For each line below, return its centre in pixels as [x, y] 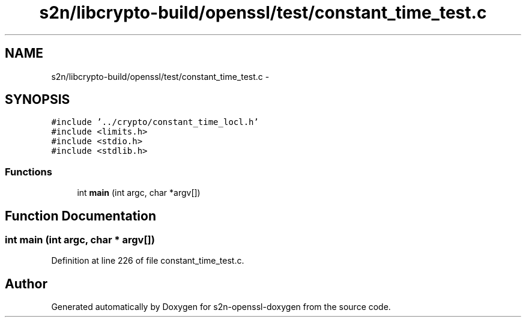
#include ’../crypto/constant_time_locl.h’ [155, 122]
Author [26, 284]
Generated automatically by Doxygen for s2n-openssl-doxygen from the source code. [221, 307]
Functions [29, 172]
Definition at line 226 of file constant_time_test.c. [148, 261]
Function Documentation [80, 216]
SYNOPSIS [38, 100]
